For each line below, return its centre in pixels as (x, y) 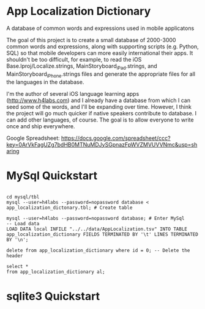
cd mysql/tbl (23, 197)
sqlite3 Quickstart (53, 296)
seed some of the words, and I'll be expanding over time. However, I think (99, 107)
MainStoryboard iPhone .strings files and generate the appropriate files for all (101, 75)
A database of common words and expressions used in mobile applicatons (100, 28)
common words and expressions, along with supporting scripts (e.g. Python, (102, 46)
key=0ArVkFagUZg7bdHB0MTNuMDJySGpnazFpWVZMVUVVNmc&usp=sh (102, 144)
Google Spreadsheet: (33, 138)
